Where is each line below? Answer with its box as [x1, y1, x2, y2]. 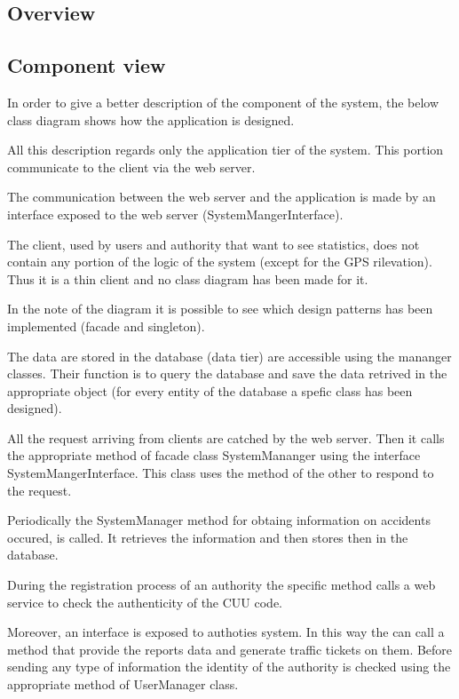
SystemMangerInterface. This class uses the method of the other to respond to [7, 464, 434, 482]
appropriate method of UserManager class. [7, 675, 239, 694]
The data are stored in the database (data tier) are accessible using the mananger [7, 346, 452, 365]
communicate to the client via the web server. [7, 157, 256, 176]
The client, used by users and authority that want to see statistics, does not [7, 234, 420, 253]
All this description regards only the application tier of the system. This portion [7, 140, 444, 159]
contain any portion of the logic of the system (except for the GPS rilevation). [7, 252, 432, 271]
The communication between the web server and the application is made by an [7, 187, 436, 206]
